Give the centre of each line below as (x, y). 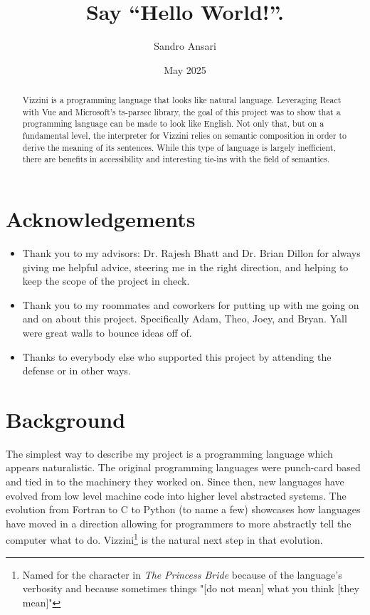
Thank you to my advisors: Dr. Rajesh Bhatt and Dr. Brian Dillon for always (191, 252)
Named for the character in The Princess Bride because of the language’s (182, 574)
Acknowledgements (101, 219)
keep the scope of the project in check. (106, 281)
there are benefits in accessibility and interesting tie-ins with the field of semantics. (176, 159)
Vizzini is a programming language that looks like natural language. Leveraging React (182, 100)
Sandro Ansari (185, 46)
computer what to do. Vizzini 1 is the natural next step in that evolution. (164, 539)
